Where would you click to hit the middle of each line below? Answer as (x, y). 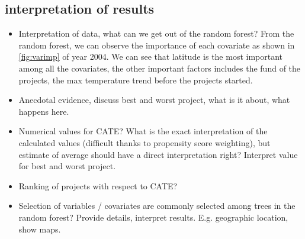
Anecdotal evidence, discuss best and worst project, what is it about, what (154, 100)
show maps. (40, 229)
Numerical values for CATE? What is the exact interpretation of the (143, 131)
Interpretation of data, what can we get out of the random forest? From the (156, 33)
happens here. (44, 111)
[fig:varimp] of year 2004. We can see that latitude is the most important (151, 56)
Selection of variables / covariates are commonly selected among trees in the (157, 206)
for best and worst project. (67, 166)
